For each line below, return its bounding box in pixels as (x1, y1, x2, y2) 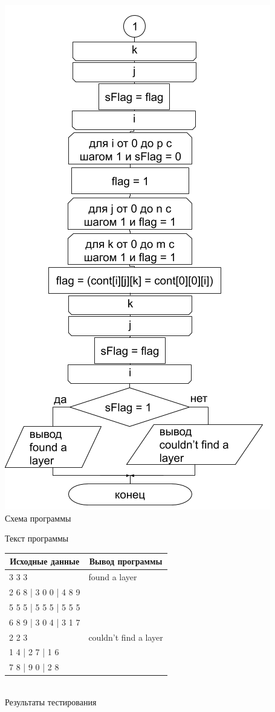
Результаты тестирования (5, 695, 97, 708)
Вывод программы (89, 555, 163, 568)
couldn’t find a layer (88, 630, 163, 643)
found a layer (88, 571, 137, 583)
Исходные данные (10, 555, 80, 568)
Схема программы (5, 511, 71, 524)
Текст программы (5, 532, 69, 545)
